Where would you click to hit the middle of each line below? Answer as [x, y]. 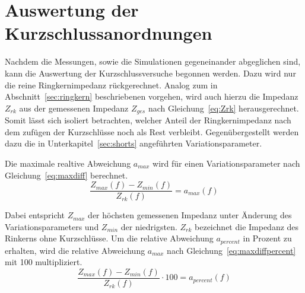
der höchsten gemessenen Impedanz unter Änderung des [190, 215]
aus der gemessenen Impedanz [74, 108]
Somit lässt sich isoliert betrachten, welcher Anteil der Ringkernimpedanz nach [148, 120]
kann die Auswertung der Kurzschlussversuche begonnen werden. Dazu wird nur [150, 73]
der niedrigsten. [149, 226]
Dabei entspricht [35, 215]
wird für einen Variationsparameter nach [226, 163]
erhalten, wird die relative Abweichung [75, 250]
